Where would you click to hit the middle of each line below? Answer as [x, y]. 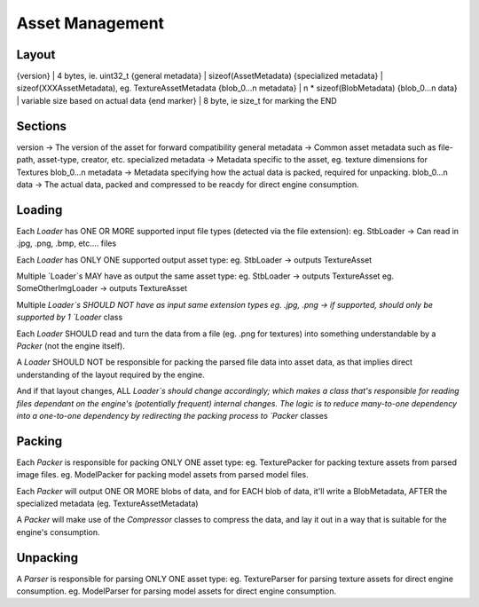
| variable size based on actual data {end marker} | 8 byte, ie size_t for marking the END [177, 100]
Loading [39, 210]
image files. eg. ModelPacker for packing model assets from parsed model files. [163, 475]
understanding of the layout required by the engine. [110, 374]
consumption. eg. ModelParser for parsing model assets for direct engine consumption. [177, 591]
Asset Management [90, 23]
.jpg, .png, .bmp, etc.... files [67, 243]
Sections [41, 126]
